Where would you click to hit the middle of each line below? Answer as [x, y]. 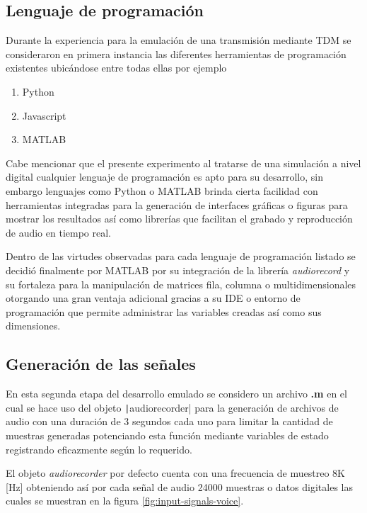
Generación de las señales [101, 364]
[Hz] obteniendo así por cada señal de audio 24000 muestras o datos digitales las [179, 486]
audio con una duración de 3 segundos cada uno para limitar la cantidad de [169, 421]
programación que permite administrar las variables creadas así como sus [164, 311]
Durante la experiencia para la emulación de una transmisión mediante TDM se [179, 40]
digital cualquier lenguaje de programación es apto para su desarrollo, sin [164, 177]
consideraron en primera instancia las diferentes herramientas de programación [176, 53]
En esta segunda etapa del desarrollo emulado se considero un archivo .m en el [176, 394]
